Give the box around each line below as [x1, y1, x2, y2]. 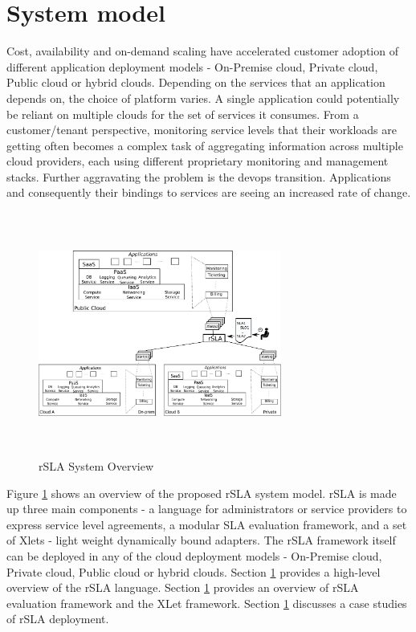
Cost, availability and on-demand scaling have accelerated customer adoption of [6, 43, 398, 59]
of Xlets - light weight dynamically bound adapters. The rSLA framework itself [6, 532, 396, 548]
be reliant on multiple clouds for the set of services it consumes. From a [6, 105, 359, 122]
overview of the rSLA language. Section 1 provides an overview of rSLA [6, 579, 359, 596]
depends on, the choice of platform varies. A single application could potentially [6, 89, 400, 106]
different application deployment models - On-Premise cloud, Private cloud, [6, 58, 378, 75]
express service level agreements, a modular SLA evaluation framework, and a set [6, 516, 407, 532]
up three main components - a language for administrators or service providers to [6, 500, 407, 517]
